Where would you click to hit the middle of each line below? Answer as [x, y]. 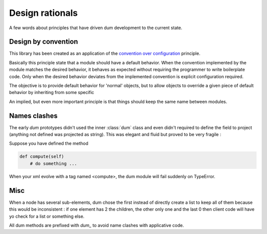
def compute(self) [42, 157]
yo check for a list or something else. [47, 216]
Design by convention [44, 42]
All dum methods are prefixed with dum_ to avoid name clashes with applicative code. [96, 225]
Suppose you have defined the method [49, 143]
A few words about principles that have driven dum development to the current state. [96, 28]
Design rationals [44, 13]
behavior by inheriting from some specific [52, 93]
